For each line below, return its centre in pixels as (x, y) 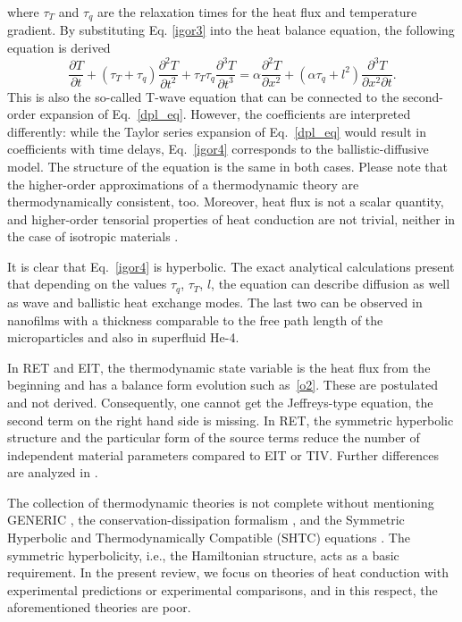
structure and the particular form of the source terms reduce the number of (214, 437)
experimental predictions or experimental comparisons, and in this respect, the (223, 589)
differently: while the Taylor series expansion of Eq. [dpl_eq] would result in (217, 131)
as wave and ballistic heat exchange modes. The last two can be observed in (215, 302)
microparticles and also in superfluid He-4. (123, 337)
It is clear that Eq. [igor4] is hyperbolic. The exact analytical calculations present (231, 266)
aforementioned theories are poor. (99, 607)
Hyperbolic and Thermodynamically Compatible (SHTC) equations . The (209, 538)
